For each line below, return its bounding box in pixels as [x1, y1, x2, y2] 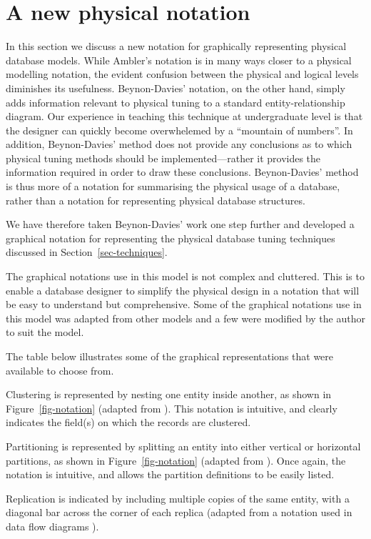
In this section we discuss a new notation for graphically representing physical [6, 39, 347, 54]
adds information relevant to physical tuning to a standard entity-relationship [6, 94, 345, 109]
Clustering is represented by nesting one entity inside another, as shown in [6, 387, 332, 402]
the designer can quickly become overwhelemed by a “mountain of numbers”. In [6, 122, 353, 137]
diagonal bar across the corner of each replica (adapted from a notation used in [6, 505, 352, 520]
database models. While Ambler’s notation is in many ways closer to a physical [6, 52, 352, 67]
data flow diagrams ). [6, 518, 99, 533]
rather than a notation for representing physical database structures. [6, 192, 305, 207]
